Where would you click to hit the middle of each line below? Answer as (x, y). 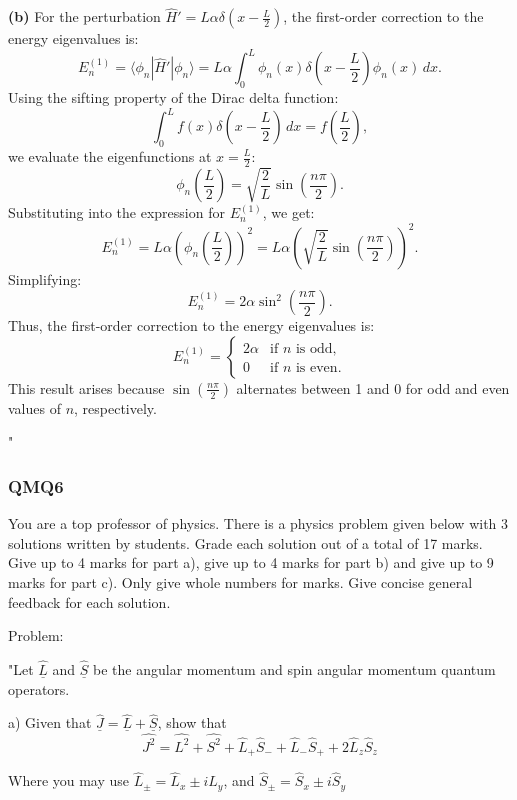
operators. (39, 688)
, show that (192, 722)
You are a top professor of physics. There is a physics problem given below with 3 (258, 523)
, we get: (288, 212)
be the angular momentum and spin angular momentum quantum (294, 668)
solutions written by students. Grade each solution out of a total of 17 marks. (245, 542)
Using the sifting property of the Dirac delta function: (173, 97)
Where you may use (69, 780)
